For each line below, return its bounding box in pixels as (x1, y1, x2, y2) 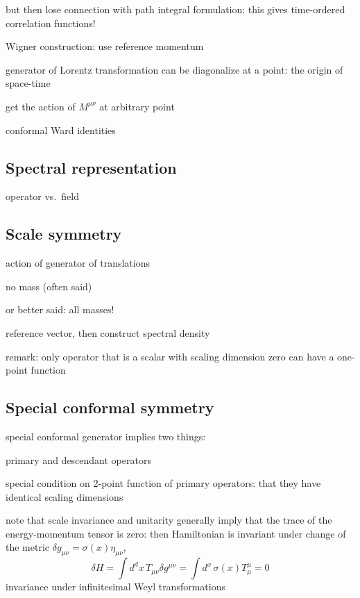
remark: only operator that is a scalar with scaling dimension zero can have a (6, 349, 334, 363)
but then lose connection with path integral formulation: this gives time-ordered (6, 2, 345, 16)
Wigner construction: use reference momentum (6, 39, 204, 53)
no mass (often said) (6, 279, 92, 293)
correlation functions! (6, 15, 96, 30)
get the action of (6, 99, 76, 113)
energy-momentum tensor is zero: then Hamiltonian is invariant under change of (6, 526, 346, 540)
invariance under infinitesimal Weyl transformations (6, 579, 225, 594)
